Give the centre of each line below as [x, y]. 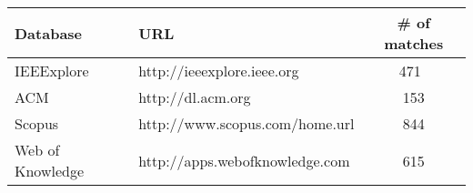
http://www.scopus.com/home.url [247, 123]
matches [414, 43]
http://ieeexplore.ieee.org [219, 71]
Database [49, 33]
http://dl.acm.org [195, 97]
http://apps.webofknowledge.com [244, 160]
